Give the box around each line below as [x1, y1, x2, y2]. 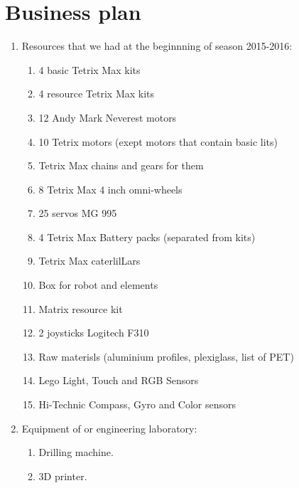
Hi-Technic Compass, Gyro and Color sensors [38, 397, 237, 412]
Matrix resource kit [38, 301, 123, 316]
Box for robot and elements [38, 277, 158, 292]
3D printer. [38, 468, 87, 483]
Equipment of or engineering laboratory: [21, 420, 197, 435]
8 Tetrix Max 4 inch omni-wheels [38, 181, 183, 196]
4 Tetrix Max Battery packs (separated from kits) [38, 229, 256, 244]
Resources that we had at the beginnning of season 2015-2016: [21, 38, 293, 53]
